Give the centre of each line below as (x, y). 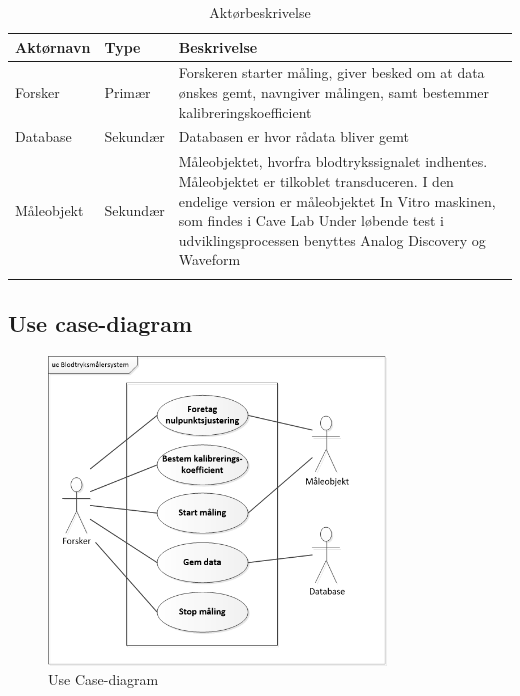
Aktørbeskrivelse (260, 12)
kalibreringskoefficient (245, 111)
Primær (127, 92)
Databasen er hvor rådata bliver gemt (293, 136)
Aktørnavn (53, 46)
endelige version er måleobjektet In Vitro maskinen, (337, 200)
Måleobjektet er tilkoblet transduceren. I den (316, 180)
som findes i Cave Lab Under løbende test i (311, 220)
